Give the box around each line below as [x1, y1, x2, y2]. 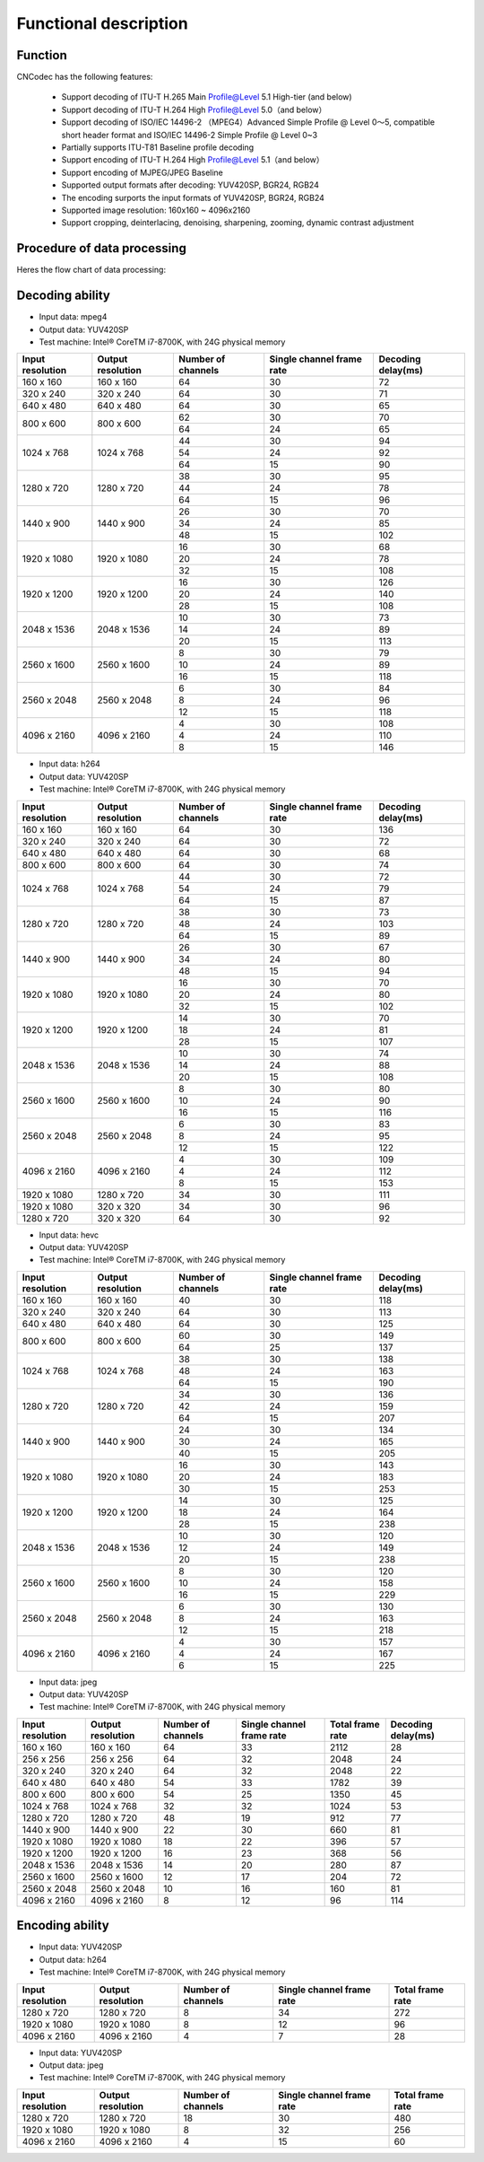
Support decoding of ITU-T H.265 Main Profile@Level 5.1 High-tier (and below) [61, 92, 353, 102]
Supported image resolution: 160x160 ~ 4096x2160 [61, 205, 251, 215]
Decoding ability [16, 288, 111, 303]
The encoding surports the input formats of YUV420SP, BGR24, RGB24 [61, 192, 324, 203]
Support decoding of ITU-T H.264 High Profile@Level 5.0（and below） [61, 104, 327, 115]
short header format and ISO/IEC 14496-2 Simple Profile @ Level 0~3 [61, 129, 318, 140]
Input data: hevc [39, 1230, 99, 1240]
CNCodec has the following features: [16, 72, 153, 83]
